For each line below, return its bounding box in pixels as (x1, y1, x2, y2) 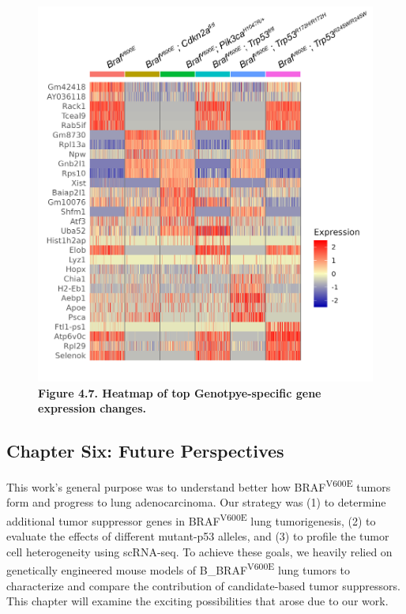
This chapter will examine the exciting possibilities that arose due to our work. (6, 593, 389, 609)
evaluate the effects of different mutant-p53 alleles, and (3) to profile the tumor (6, 528, 389, 544)
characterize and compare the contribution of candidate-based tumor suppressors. (6, 577, 400, 593)
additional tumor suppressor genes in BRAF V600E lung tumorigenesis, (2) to (6, 510, 376, 529)
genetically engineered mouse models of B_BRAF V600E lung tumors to (6, 559, 351, 578)
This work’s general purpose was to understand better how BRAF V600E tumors (6, 477, 391, 495)
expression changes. (38, 400, 147, 416)
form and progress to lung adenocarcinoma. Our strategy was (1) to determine (6, 494, 386, 510)
